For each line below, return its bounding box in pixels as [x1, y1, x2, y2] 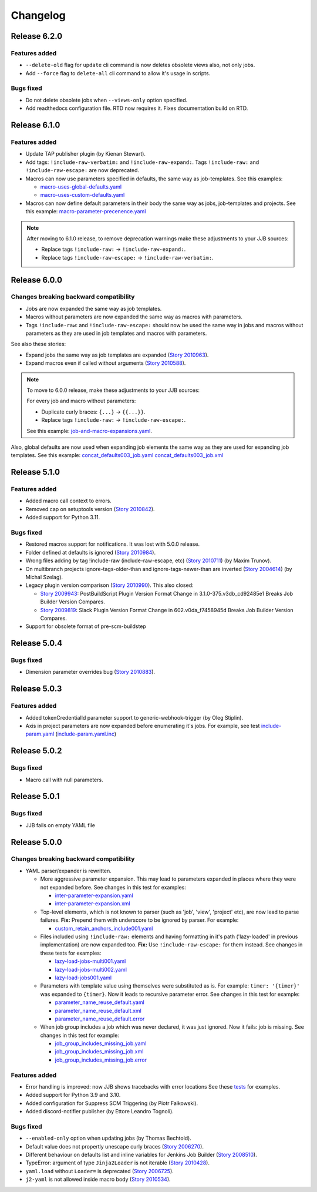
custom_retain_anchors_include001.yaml [55, 925, 153, 932]
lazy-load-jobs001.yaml [55, 974, 112, 981]
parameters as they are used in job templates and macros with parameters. [25, 330, 207, 337]
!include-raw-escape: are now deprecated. [25, 167, 140, 174]
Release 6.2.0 [11, 31, 63, 41]
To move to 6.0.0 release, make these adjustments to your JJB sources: [26, 387, 200, 394]
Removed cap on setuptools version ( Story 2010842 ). [25, 505, 155, 512]
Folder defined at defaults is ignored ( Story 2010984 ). [25, 549, 156, 556]
